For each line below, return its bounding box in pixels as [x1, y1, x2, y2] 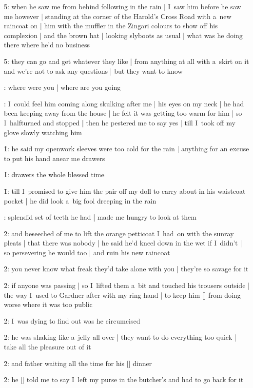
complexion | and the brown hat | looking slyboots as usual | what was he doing [4, 30, 243, 40]
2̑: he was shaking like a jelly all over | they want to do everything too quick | [4, 332, 236, 342]
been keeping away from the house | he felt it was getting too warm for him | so [4, 108, 242, 118]
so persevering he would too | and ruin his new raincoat [4, 247, 170, 257]
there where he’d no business [4, 40, 90, 50]
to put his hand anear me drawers [4, 153, 105, 163]
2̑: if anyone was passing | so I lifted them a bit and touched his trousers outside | [4, 280, 250, 290]
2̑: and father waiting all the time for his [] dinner [4, 358, 152, 368]
